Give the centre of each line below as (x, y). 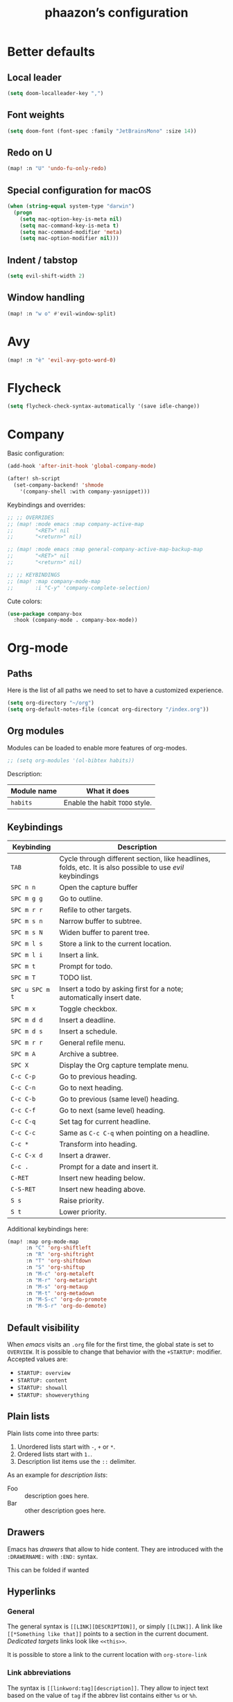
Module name (34, 791)
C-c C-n (23, 1087)
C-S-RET (23, 1189)
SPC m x (23, 1009)
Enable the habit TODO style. (108, 802)
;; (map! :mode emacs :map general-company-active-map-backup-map (105, 550)
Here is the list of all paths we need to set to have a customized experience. (115, 690)
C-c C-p (23, 1076)
